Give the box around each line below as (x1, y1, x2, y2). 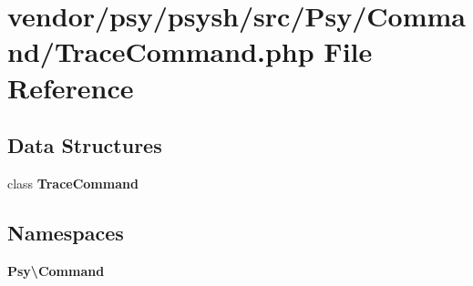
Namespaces (7, 218, 124, 246)
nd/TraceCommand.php (7, 33, 314, 70)
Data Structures (7, 131, 162, 159)
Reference (7, 68, 134, 106)
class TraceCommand (7, 173, 139, 192)
